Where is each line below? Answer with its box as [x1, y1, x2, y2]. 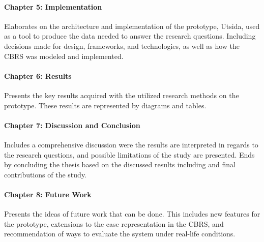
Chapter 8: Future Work [4, 189, 92, 199]
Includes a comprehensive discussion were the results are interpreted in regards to [4, 139, 258, 149]
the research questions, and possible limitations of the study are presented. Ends [4, 149, 255, 160]
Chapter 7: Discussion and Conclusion [4, 119, 140, 130]
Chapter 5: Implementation [4, 1, 102, 12]
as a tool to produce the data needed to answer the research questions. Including [4, 31, 256, 41]
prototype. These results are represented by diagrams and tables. [4, 100, 207, 110]
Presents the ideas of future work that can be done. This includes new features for [4, 208, 260, 219]
